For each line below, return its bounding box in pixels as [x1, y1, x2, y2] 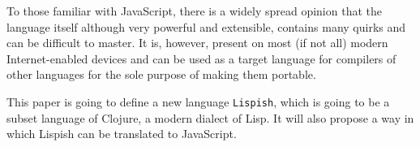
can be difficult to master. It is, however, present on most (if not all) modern [6, 34, 388, 51]
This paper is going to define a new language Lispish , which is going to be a [6, 93, 390, 110]
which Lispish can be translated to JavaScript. [6, 125, 237, 142]
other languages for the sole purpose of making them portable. [6, 66, 316, 83]
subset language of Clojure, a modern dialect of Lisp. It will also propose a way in [6, 109, 414, 126]
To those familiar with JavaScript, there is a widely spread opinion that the [6, 2, 382, 19]
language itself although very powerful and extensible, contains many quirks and [6, 18, 406, 35]
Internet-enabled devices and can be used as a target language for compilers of [6, 50, 396, 67]
